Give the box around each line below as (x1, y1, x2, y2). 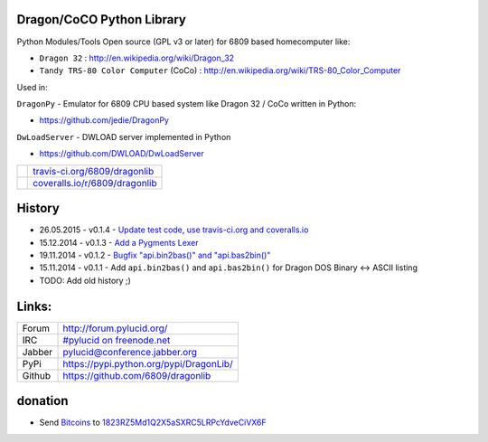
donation (16, 393, 69, 409)
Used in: (16, 81, 49, 92)
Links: (16, 298, 52, 314)
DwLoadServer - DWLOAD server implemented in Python (16, 131, 231, 142)
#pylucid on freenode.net (62, 334, 171, 346)
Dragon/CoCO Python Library (16, 12, 187, 27)
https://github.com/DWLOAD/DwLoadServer (39, 148, 204, 159)
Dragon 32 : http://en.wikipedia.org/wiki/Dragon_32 (39, 52, 235, 63)
